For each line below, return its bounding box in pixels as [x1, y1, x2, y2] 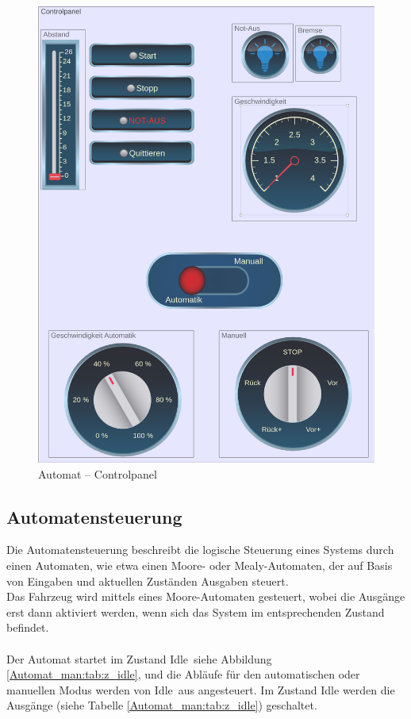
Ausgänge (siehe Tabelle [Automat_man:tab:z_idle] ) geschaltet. [6, 697, 317, 713]
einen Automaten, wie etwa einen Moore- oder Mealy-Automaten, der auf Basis [6, 557, 393, 574]
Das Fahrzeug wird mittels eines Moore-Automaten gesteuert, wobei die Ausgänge [6, 588, 405, 605]
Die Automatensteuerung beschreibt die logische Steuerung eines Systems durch [6, 541, 394, 558]
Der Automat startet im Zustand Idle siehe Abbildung [6, 650, 272, 667]
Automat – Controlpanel [38, 465, 157, 482]
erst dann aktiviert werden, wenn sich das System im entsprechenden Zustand [6, 603, 385, 620]
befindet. [6, 619, 49, 636]
